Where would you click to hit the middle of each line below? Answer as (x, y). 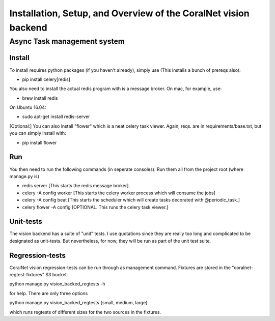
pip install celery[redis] (46, 79)
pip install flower (39, 142)
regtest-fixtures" (27, 275)
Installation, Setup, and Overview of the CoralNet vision (129, 13)
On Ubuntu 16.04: (28, 107)
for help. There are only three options (49, 293)
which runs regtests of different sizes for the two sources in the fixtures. (85, 312)
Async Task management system (67, 41)
